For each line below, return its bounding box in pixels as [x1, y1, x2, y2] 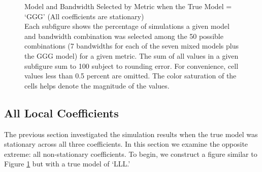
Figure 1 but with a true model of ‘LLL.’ [4, 158, 130, 169]
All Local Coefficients [4, 105, 119, 120]
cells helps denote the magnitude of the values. [24, 80, 170, 91]
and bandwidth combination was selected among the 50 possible [24, 30, 223, 41]
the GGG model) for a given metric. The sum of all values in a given [24, 50, 239, 61]
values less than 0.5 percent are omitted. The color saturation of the [24, 70, 237, 81]
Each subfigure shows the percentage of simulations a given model [24, 21, 230, 31]
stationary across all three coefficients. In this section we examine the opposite [4, 139, 248, 149]
